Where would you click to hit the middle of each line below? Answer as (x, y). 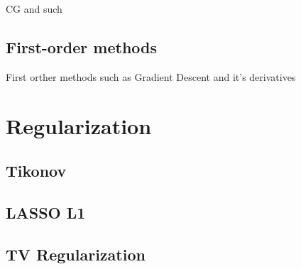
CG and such (34, 9)
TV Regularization (76, 254)
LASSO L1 (46, 212)
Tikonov (36, 171)
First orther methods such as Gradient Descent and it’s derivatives (151, 76)
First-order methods (82, 46)
